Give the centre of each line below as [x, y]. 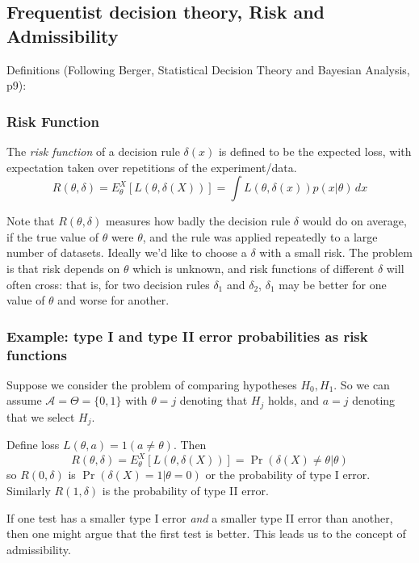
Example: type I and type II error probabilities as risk [187, 336]
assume [24, 400]
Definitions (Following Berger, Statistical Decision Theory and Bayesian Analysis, [208, 69]
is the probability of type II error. [185, 491]
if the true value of [52, 236]
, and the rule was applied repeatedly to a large [260, 236]
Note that [31, 221]
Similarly [29, 491]
